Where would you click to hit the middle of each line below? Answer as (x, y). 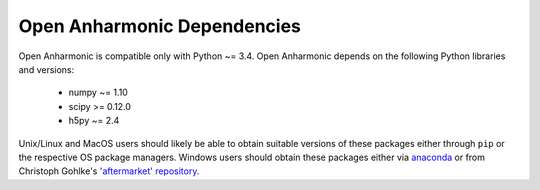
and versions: (46, 69)
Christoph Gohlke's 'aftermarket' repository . (109, 171)
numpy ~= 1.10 (98, 92)
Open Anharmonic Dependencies (160, 26)
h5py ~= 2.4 (94, 121)
